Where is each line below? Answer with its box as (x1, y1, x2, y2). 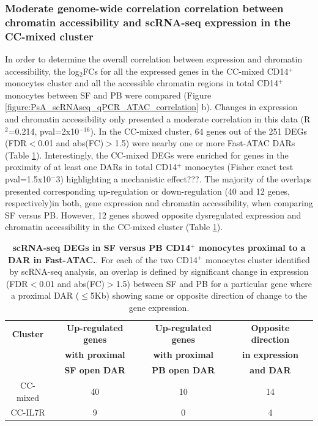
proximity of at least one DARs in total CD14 (5, 160, 177, 173)
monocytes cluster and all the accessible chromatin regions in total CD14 (5, 77, 279, 89)
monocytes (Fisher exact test (185, 160, 294, 173)
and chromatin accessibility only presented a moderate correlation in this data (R (5, 113, 311, 125)
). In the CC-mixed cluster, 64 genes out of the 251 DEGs (90, 124, 308, 137)
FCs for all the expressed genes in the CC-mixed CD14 (83, 64, 289, 77)
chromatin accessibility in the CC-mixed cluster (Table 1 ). (5, 220, 223, 233)
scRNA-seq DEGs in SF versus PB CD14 (12, 241, 191, 253)
